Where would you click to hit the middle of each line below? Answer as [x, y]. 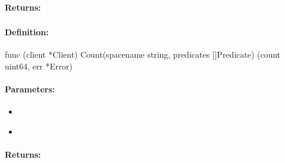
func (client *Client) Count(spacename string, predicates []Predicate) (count [143, 54]
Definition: [27, 32]
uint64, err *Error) [39, 66]
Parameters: [30, 89]
